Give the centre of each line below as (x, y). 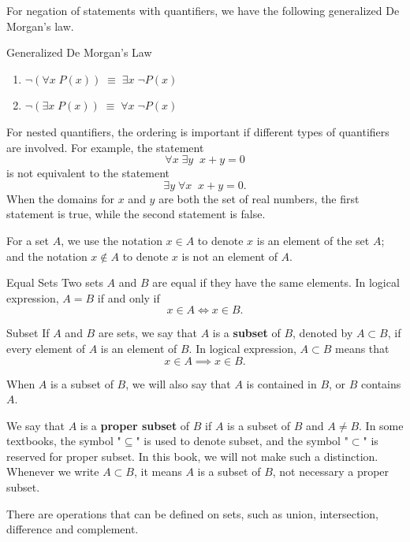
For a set (28, 240)
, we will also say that (178, 383)
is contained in (281, 383)
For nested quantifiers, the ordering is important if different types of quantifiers (198, 131)
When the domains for (61, 198)
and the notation (47, 256)
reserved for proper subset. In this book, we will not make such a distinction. (192, 456)
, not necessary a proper (331, 471)
